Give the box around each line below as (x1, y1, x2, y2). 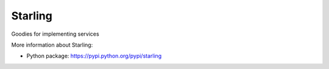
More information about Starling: (11, 41, 93, 48)
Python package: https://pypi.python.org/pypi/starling (26, 52, 162, 60)
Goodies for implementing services (11, 30, 100, 38)
